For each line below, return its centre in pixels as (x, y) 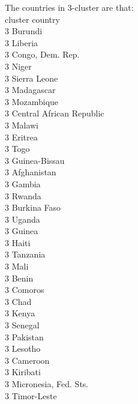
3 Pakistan (24, 336)
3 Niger (18, 66)
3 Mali (17, 266)
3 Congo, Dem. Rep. (42, 54)
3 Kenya (20, 313)
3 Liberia (22, 42)
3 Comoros (25, 290)
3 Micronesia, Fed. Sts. (47, 384)
